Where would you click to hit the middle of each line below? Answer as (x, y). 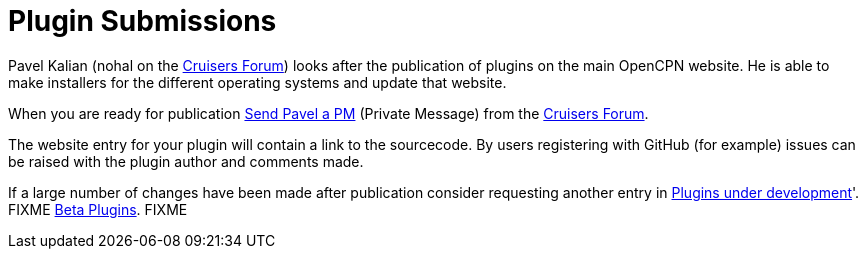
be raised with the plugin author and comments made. (186, 161)
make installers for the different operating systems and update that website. (257, 82)
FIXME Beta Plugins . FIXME (98, 209)
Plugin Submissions (142, 21)
